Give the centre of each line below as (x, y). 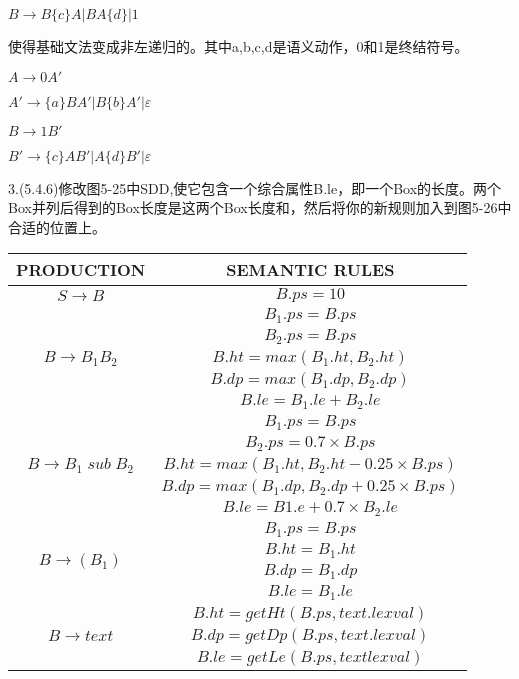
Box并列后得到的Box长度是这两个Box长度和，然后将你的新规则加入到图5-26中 (260, 207)
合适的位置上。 (57, 226)
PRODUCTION (81, 270)
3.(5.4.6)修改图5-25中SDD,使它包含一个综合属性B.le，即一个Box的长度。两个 (255, 187)
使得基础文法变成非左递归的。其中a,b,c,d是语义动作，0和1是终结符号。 (238, 46)
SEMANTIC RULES (310, 270)
